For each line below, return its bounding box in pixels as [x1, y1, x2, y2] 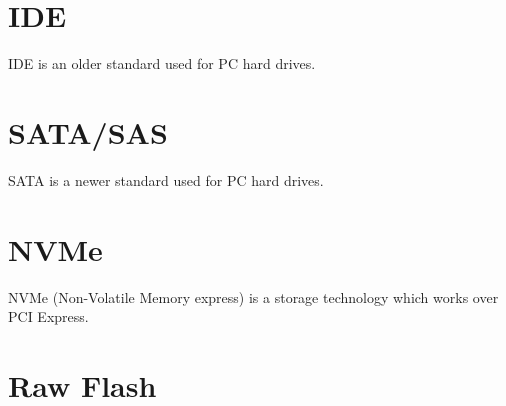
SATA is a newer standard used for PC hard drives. [8, 169, 324, 190]
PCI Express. [8, 306, 89, 327]
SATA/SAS [8, 111, 168, 152]
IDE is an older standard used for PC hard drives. [8, 53, 316, 74]
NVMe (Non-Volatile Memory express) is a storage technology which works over [8, 286, 499, 307]
